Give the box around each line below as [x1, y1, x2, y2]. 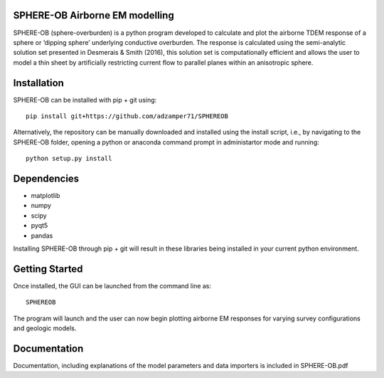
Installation [13, 77, 64, 89]
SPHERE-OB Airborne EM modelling [13, 9, 174, 21]
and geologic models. [13, 324, 77, 332]
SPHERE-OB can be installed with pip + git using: [13, 95, 157, 104]
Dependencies [13, 172, 80, 184]
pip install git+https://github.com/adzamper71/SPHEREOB [26, 112, 229, 120]
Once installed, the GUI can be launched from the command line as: [13, 281, 212, 290]
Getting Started [13, 263, 83, 275]
